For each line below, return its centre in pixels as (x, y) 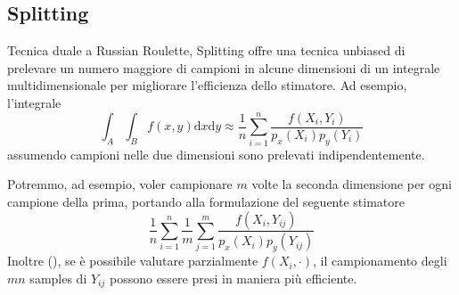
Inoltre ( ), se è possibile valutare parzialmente (133, 261)
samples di (58, 278)
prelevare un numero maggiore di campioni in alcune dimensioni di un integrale (224, 67)
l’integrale (34, 102)
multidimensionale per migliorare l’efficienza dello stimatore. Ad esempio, (207, 85)
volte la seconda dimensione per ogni (352, 184)
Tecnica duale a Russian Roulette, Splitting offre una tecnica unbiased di (206, 50)
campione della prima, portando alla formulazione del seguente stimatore (206, 201)
